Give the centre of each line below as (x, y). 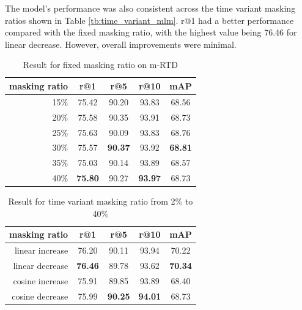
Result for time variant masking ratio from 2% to (101, 201)
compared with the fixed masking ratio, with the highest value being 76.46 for (151, 32)
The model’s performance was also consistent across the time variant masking (150, 8)
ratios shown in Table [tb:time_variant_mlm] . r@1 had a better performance (149, 20)
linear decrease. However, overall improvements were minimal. (121, 44)
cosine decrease (40, 296)
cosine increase (41, 280)
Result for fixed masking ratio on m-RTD (101, 65)
